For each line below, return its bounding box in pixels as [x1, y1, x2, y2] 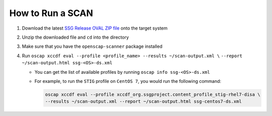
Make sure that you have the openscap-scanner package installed [22, 43, 163, 50]
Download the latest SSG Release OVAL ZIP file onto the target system [22, 25, 168, 31]
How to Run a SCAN [9, 8, 93, 19]
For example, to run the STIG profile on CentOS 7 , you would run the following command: [34, 78, 222, 84]
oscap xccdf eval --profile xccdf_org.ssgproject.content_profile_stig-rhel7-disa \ [45, 91, 260, 97]
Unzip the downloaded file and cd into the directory [22, 34, 129, 40]
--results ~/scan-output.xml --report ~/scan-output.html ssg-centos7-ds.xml [45, 98, 242, 104]
